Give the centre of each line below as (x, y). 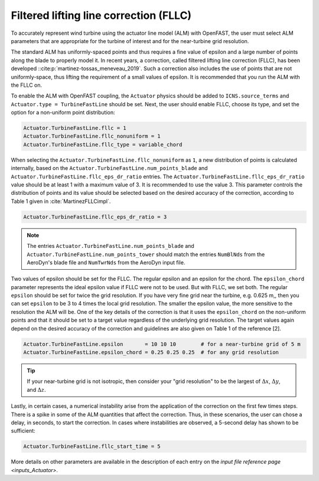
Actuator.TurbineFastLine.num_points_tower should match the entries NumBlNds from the (146, 254)
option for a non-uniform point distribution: (63, 113)
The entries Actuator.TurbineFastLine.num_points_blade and (110, 246)
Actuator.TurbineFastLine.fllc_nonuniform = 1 (92, 136)
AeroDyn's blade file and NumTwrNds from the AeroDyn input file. (106, 262)
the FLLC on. (27, 85)
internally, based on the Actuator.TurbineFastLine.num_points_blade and (109, 168)
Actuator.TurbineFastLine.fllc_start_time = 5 (92, 446)
